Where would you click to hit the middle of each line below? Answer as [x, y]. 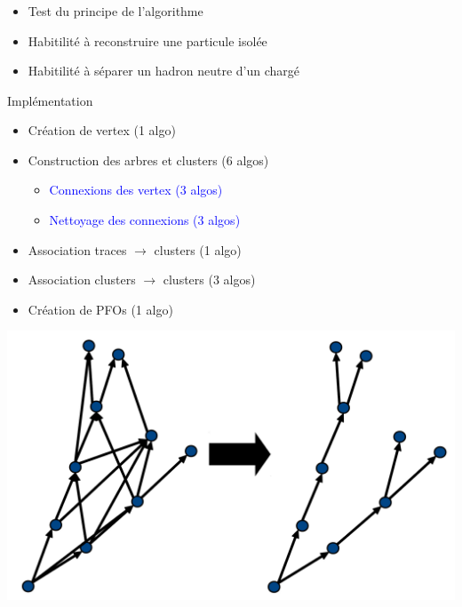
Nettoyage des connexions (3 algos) [145, 220]
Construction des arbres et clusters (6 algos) [148, 160]
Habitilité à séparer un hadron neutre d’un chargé [163, 71]
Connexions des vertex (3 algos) [136, 190]
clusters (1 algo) [198, 249]
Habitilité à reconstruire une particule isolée [147, 40]
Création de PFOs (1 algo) [100, 309]
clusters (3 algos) [209, 280]
